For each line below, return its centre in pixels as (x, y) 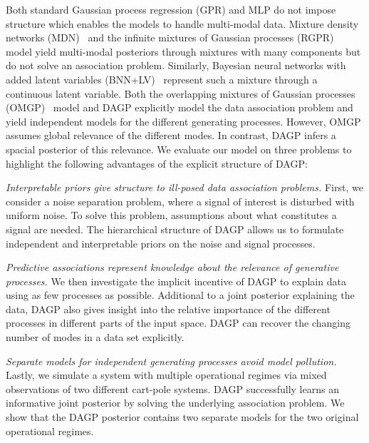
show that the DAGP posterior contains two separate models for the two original (182, 417)
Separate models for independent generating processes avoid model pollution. (171, 361)
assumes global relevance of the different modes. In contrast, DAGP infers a (171, 135)
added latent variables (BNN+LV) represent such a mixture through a (162, 79)
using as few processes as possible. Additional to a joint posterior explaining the (180, 295)
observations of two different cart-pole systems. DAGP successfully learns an (172, 388)
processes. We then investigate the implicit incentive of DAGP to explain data (176, 281)
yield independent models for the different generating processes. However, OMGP (183, 121)
